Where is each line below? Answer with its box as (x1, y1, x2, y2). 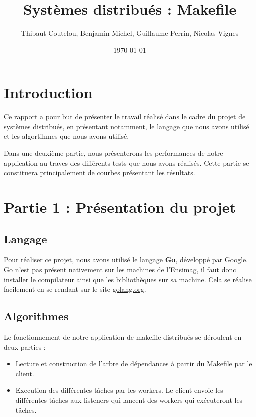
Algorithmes (4, 308, 69, 324)
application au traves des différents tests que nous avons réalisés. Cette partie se (4, 157, 249, 168)
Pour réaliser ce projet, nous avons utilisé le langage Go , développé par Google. (4, 254, 248, 265)
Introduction (4, 82, 93, 103)
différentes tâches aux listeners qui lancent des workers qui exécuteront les (15, 394, 243, 405)
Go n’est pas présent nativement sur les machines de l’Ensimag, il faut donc (4, 264, 236, 274)
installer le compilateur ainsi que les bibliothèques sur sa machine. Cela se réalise (4, 274, 252, 284)
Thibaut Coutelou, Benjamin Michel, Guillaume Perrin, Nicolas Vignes (21, 28, 239, 38)
